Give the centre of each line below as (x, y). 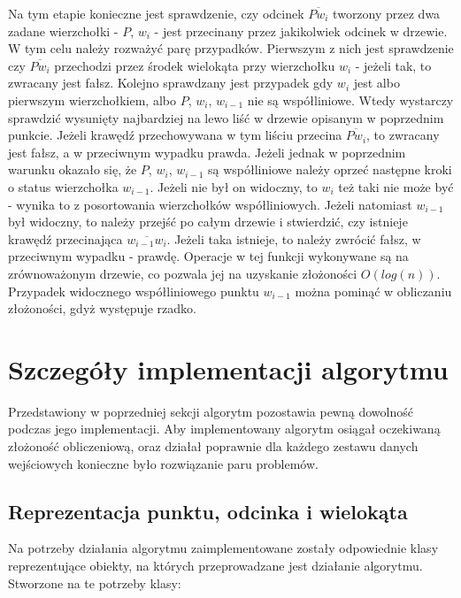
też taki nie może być (396, 186)
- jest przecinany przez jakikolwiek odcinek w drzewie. (301, 31)
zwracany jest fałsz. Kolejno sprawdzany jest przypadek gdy (171, 83)
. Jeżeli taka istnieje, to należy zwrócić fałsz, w (294, 238)
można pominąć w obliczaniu (373, 291)
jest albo (376, 83)
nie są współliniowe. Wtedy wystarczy (350, 100)
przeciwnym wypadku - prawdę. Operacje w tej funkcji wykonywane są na (208, 256)
